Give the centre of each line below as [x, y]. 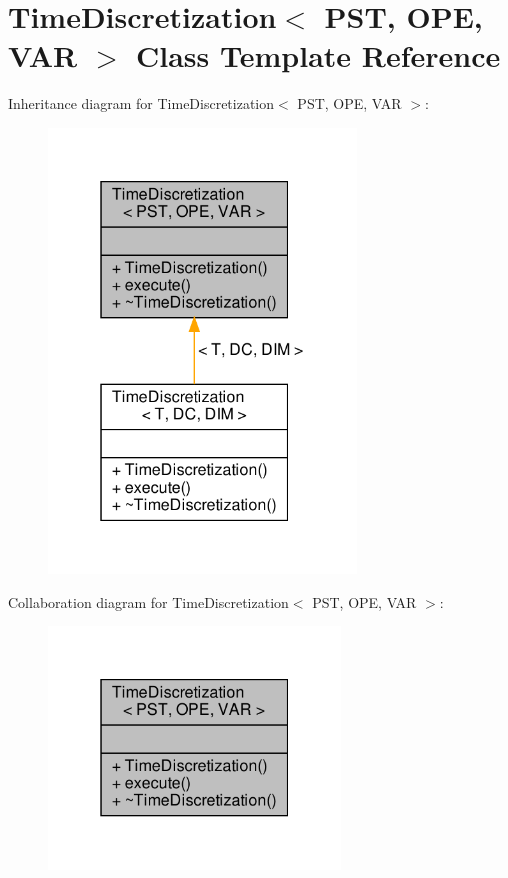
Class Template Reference [318, 55]
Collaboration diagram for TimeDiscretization [148, 601]
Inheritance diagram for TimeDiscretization [141, 103]
